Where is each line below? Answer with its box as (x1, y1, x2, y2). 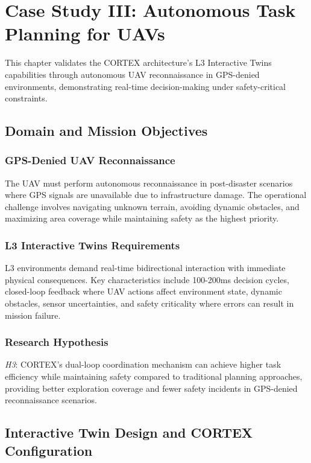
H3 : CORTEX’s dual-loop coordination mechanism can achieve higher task (5, 358, 281, 371)
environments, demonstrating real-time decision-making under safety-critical (5, 80, 286, 92)
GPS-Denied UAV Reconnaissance (5, 153, 175, 168)
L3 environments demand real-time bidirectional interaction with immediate (5, 261, 286, 274)
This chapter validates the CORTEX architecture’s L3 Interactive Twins (5, 56, 272, 69)
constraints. (5, 92, 48, 104)
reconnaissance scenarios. (5, 394, 97, 406)
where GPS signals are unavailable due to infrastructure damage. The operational (5, 188, 307, 201)
